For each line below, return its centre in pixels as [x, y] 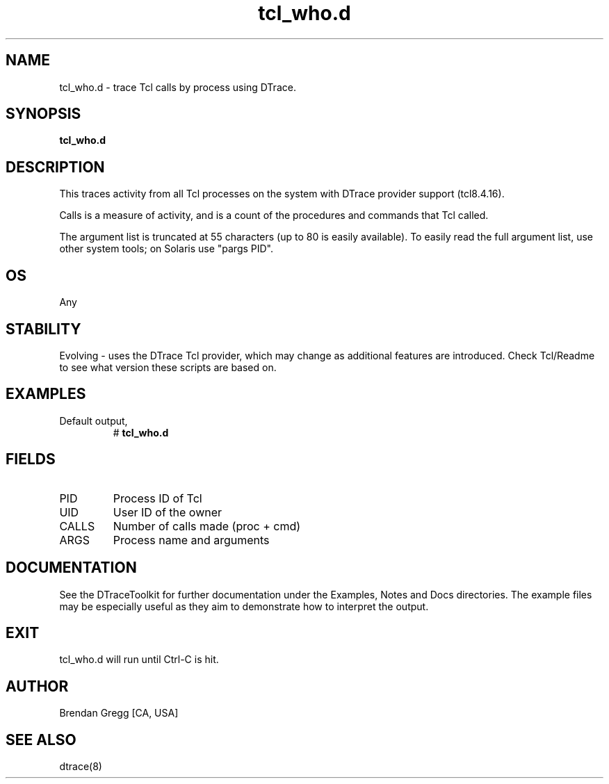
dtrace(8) [81, 767]
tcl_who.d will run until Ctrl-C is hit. [139, 660]
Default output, [94, 420]
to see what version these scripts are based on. [168, 367]
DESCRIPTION [55, 167]
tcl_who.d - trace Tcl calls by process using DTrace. [178, 87]
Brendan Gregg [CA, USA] [119, 713]
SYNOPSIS [43, 114]
